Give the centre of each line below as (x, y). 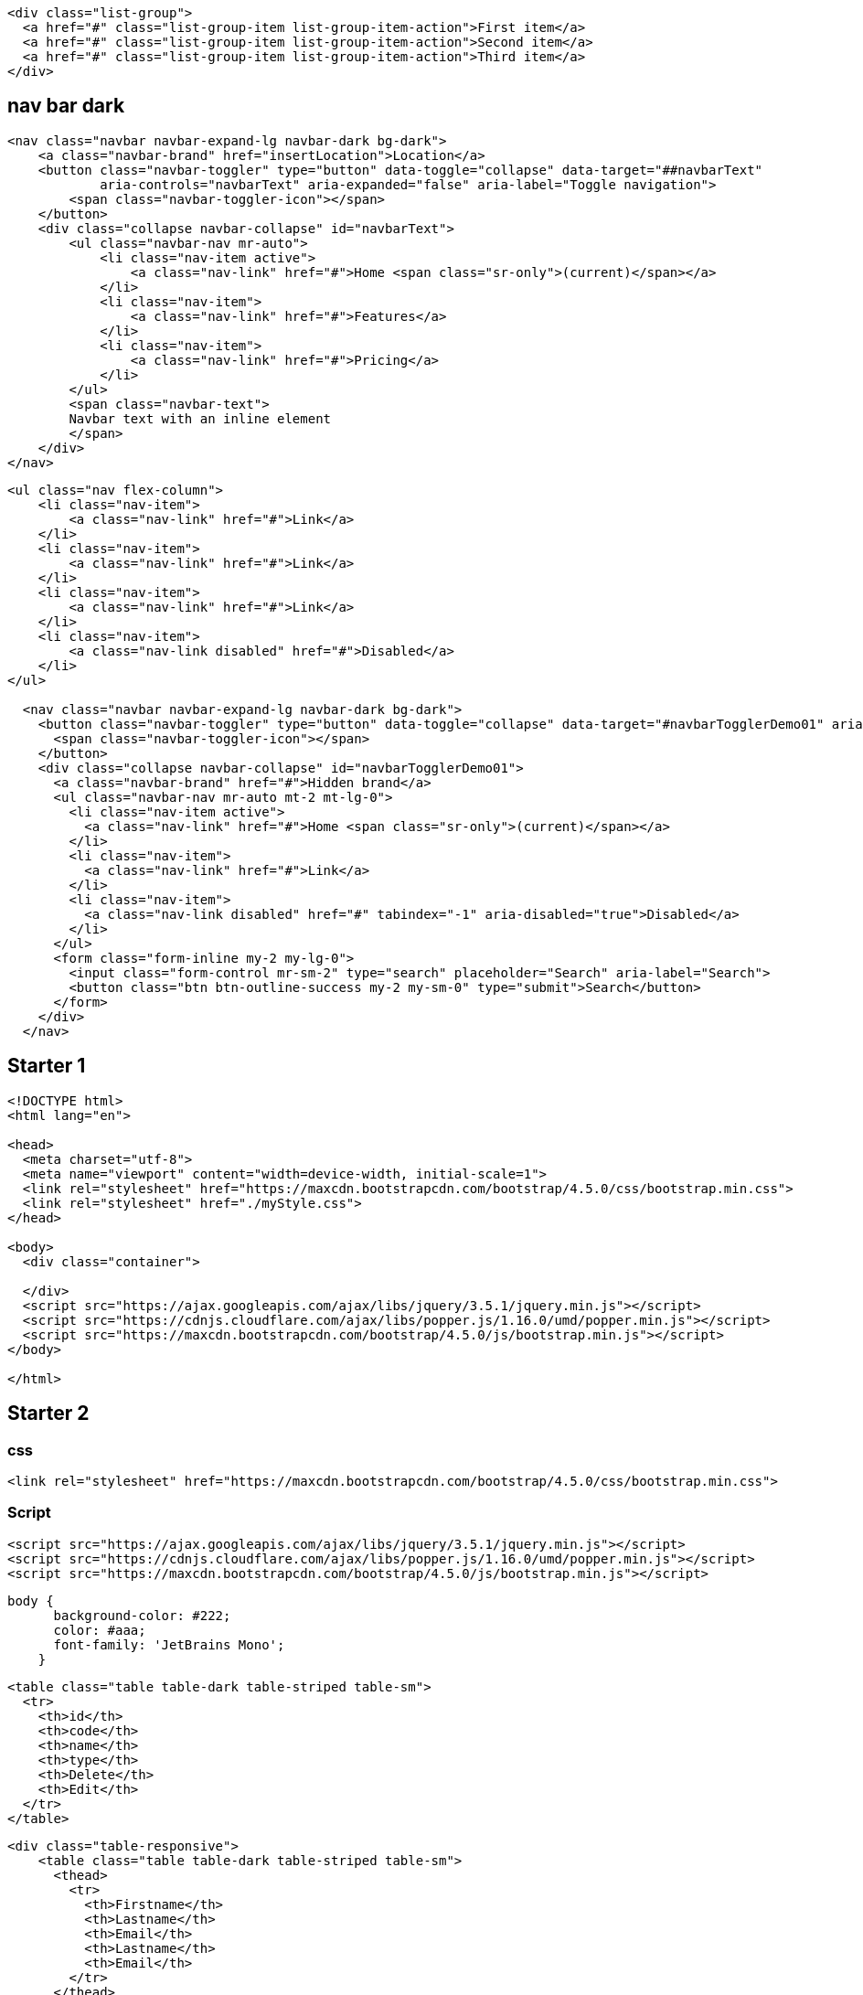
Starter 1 (47, 1066)
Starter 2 (48, 1414)
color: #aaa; (100, 1630)
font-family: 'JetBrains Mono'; (169, 1644)
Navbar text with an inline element (200, 418)
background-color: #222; (142, 1615)
